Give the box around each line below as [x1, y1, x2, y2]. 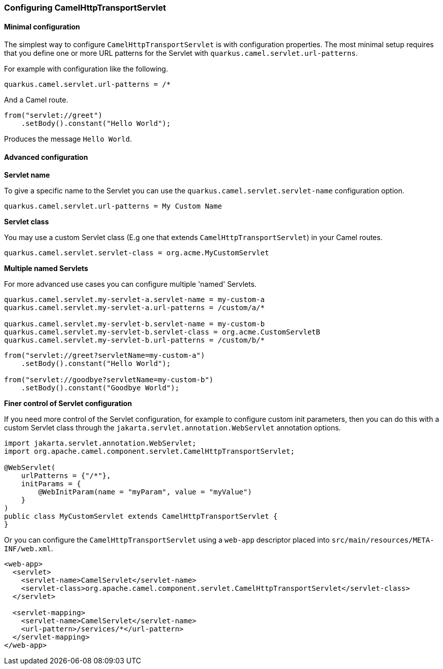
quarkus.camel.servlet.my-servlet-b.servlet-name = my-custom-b [4, 320, 265, 328]
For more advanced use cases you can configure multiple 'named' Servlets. [4, 280, 257, 289]
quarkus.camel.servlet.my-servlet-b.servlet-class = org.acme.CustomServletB [4, 328, 320, 337]
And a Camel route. [4, 95, 68, 105]
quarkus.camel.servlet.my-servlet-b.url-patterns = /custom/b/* [4, 336, 265, 345]
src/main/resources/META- [331, 536, 434, 545]
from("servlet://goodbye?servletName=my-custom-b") [4, 376, 214, 384]
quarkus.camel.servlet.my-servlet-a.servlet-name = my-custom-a [4, 295, 265, 304]
